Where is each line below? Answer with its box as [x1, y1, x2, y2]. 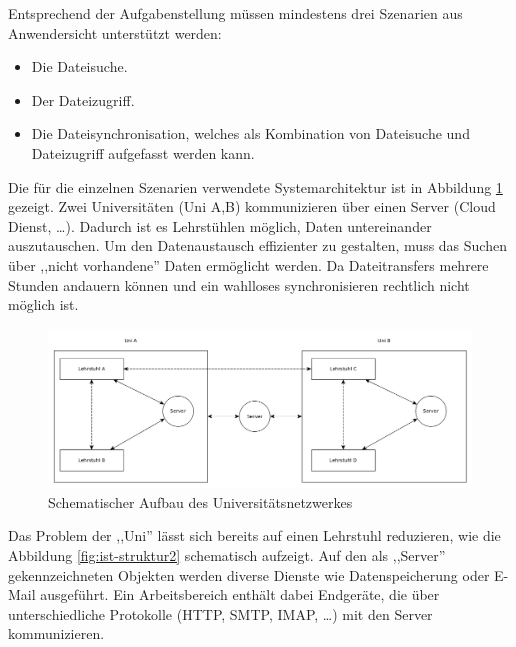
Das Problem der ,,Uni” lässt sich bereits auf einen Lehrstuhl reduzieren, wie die [8, 525, 501, 546]
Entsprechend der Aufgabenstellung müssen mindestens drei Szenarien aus [8, 3, 463, 23]
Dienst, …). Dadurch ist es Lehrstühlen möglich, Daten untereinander [8, 215, 432, 236]
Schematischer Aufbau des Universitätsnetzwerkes [48, 491, 353, 512]
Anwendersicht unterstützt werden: [8, 22, 222, 43]
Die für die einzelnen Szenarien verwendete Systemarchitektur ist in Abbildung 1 [8, 176, 503, 197]
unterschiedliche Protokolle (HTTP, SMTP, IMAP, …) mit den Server [8, 603, 433, 624]
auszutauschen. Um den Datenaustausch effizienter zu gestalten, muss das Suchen [8, 235, 507, 256]
